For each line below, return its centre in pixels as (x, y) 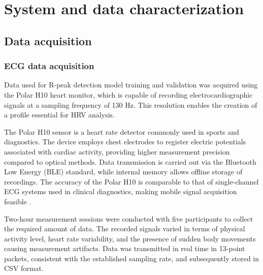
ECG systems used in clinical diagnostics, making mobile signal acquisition (121, 191)
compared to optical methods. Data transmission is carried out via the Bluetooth (130, 161)
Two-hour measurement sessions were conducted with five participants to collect (129, 218)
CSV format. (24, 268)
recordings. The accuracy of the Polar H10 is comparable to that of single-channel (131, 181)
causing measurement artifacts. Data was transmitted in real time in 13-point (125, 248)
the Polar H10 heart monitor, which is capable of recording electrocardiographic (128, 94)
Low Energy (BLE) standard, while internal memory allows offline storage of (123, 172)
